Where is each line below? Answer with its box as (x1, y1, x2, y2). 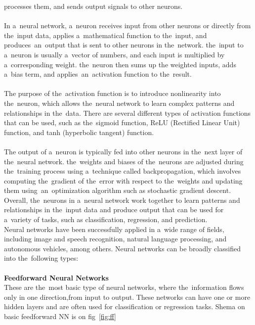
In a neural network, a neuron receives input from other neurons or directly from (4, 20, 251, 31)
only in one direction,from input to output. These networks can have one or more (4, 291, 251, 302)
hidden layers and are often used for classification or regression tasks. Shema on (4, 301, 245, 312)
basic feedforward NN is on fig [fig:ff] (4, 311, 116, 321)
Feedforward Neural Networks (4, 272, 109, 282)
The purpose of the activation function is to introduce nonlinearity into (4, 88, 221, 98)
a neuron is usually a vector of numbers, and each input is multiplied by (4, 49, 225, 59)
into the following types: (4, 253, 79, 263)
